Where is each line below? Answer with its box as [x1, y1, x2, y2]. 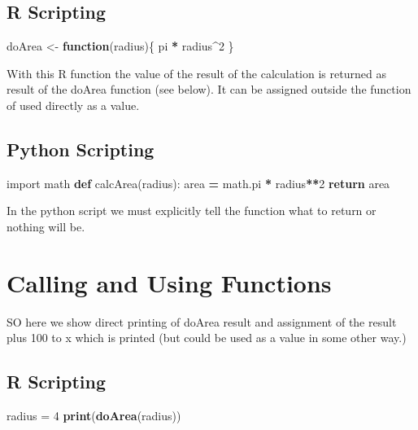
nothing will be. [7, 217, 85, 235]
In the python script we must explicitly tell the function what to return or [7, 202, 377, 219]
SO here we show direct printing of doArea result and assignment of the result [7, 313, 397, 330]
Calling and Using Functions [7, 265, 332, 299]
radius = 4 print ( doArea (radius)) [7, 407, 181, 424]
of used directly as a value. [7, 96, 140, 113]
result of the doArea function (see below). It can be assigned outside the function [7, 81, 411, 98]
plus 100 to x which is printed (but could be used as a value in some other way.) [7, 329, 407, 346]
